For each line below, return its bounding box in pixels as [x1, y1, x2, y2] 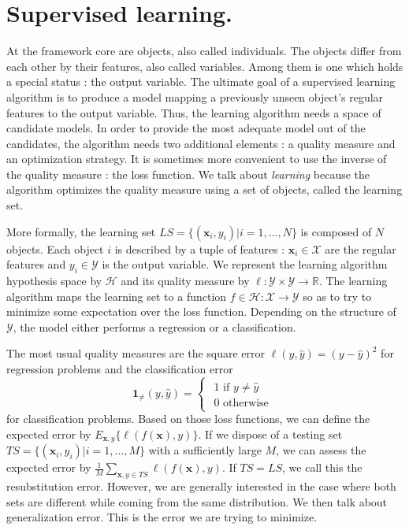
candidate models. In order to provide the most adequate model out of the [6, 120, 366, 136]
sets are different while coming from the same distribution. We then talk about [6, 493, 388, 510]
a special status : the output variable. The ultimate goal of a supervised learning [6, 73, 396, 90]
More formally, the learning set [6, 223, 156, 239]
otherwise [223, 397, 269, 409]
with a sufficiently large [148, 442, 262, 458]
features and [6, 256, 66, 272]
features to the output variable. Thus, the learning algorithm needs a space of [6, 104, 381, 120]
